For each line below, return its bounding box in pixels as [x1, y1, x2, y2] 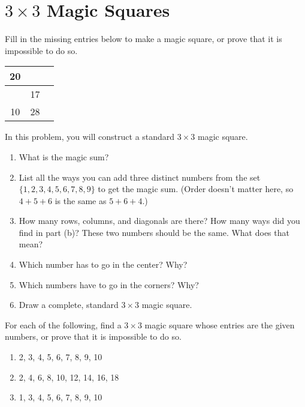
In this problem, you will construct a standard [5, 130, 175, 143]
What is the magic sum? [19, 150, 109, 163]
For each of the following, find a [5, 318, 122, 331]
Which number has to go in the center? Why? [19, 258, 188, 271]
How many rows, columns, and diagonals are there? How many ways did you [19, 214, 300, 227]
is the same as [55, 194, 107, 207]
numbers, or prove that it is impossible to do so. [5, 330, 182, 343]
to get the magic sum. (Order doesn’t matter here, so [98, 182, 294, 195]
